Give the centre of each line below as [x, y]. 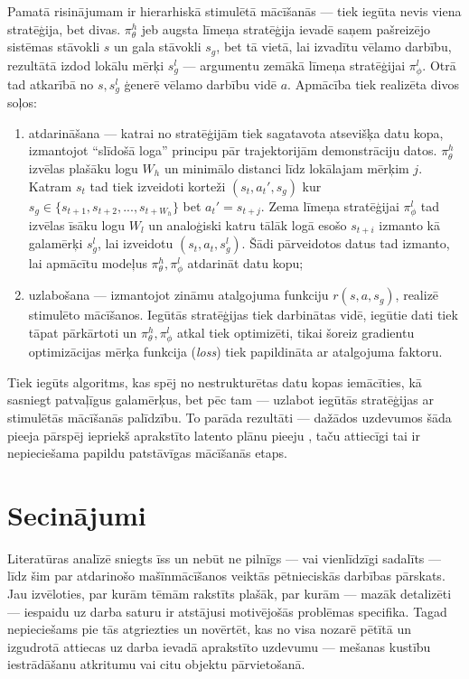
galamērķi [56, 243]
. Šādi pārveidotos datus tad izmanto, [346, 243]
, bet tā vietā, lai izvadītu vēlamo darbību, [334, 47]
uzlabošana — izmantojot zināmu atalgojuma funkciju [178, 295]
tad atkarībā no [51, 84]
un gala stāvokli [158, 47]
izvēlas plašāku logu [83, 168]
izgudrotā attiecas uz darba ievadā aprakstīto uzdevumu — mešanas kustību [219, 646]
